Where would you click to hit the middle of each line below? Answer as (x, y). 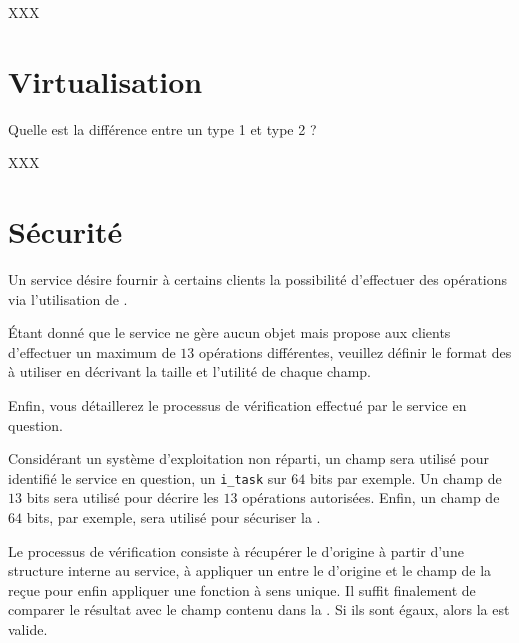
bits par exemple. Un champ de (405, 477)
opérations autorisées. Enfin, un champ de (371, 497)
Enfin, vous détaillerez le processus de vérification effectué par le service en (237, 405)
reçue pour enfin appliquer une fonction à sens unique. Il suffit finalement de (242, 589)
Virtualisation (105, 80)
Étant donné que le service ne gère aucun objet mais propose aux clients (229, 332)
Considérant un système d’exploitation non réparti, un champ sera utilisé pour (248, 458)
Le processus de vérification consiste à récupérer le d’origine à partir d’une (236, 550)
